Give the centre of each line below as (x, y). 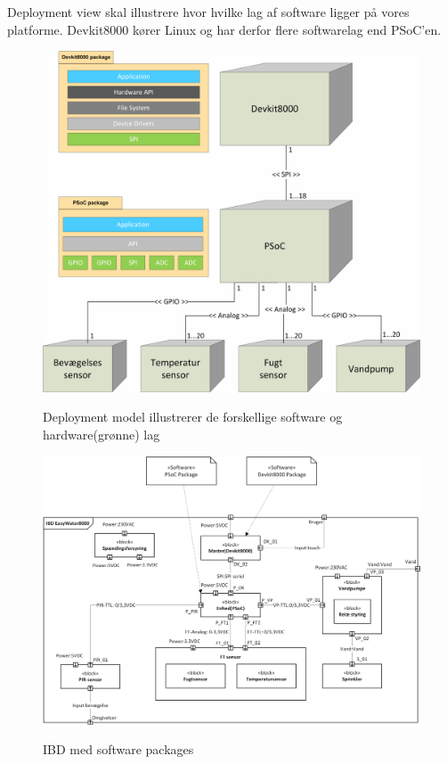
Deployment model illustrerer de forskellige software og (193, 417)
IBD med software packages (118, 749)
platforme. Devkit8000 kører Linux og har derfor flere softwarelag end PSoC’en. (224, 29)
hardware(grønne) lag (102, 434)
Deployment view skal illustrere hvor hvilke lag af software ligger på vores (208, 12)
